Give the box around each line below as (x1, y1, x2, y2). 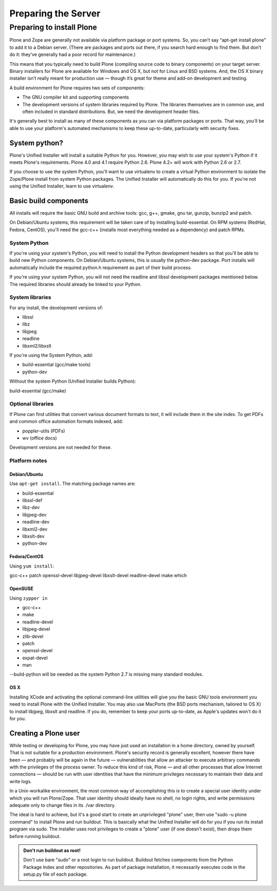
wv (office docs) (22, 434, 57, 441)
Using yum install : (9, 563, 54, 569)
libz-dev (22, 504, 40, 510)
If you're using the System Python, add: (9, 352, 93, 358)
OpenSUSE (9, 585, 33, 592)
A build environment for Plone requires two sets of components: (9, 85, 145, 91)
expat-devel (22, 655, 48, 661)
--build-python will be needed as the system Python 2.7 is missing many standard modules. (9, 671, 204, 677)
